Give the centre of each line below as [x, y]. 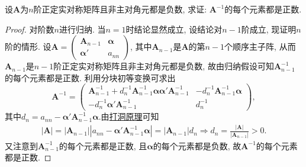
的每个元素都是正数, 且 [103, 145]
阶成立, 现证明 [269, 29]
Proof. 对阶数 [30, 29]
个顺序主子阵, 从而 [260, 46]
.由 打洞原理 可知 [129, 116]
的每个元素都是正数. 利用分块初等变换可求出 [90, 77]
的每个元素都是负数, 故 [197, 145]
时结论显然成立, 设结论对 [174, 29]
